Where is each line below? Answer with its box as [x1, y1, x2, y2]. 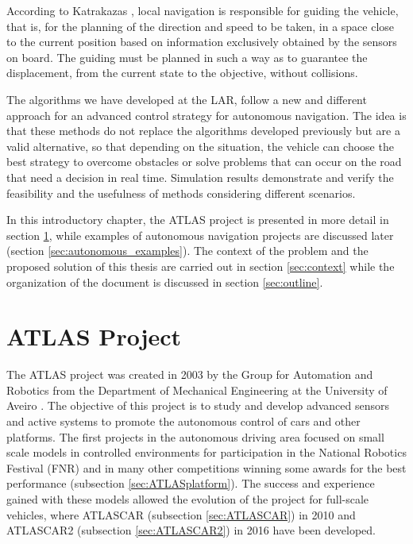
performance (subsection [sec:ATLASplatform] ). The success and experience [6, 475, 375, 492]
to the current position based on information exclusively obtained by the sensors [6, 33, 397, 50]
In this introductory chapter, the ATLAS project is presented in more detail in [6, 211, 389, 228]
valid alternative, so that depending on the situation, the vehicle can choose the [6, 137, 394, 154]
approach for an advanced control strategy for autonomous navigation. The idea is [6, 106, 407, 123]
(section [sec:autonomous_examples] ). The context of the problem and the [6, 242, 369, 259]
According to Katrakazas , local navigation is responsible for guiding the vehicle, [6, 2, 399, 18]
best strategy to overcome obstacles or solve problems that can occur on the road [6, 153, 402, 170]
